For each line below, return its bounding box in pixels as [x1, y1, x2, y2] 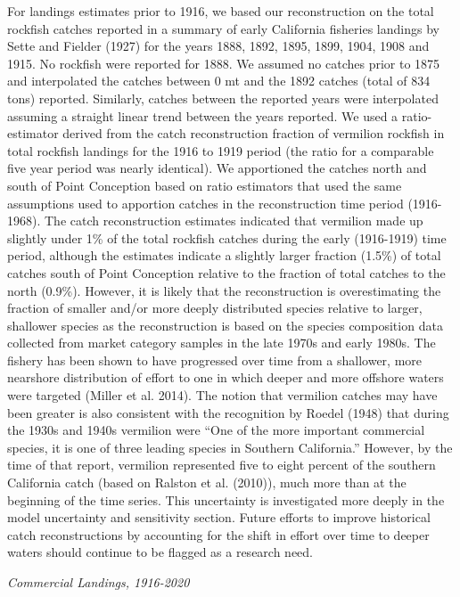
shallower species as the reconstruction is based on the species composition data [7, 315, 443, 334]
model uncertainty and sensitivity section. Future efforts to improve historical [7, 508, 431, 527]
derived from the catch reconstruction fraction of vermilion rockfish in [62, 124, 445, 143]
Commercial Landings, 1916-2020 [7, 573, 190, 591]
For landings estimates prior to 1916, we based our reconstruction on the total [7, 2, 434, 20]
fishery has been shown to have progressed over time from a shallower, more [7, 350, 423, 369]
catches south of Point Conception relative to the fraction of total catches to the [7, 263, 446, 282]
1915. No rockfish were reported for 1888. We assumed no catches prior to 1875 [7, 53, 440, 72]
